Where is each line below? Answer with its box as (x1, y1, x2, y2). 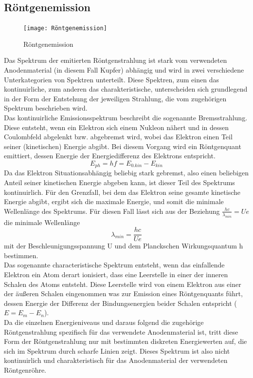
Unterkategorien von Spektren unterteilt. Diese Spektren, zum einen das (4, 74, 219, 84)
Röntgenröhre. (4, 364, 47, 375)
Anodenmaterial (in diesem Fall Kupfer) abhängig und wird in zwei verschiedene (4, 65, 244, 75)
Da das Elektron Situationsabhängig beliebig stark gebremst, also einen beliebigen (4, 168, 249, 178)
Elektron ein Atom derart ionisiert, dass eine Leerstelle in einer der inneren (4, 269, 228, 280)
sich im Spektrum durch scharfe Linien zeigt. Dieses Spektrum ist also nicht (4, 345, 230, 356)
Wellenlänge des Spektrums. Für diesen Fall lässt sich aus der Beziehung (4, 206, 220, 216)
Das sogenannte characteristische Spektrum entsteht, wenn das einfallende (4, 260, 225, 270)
